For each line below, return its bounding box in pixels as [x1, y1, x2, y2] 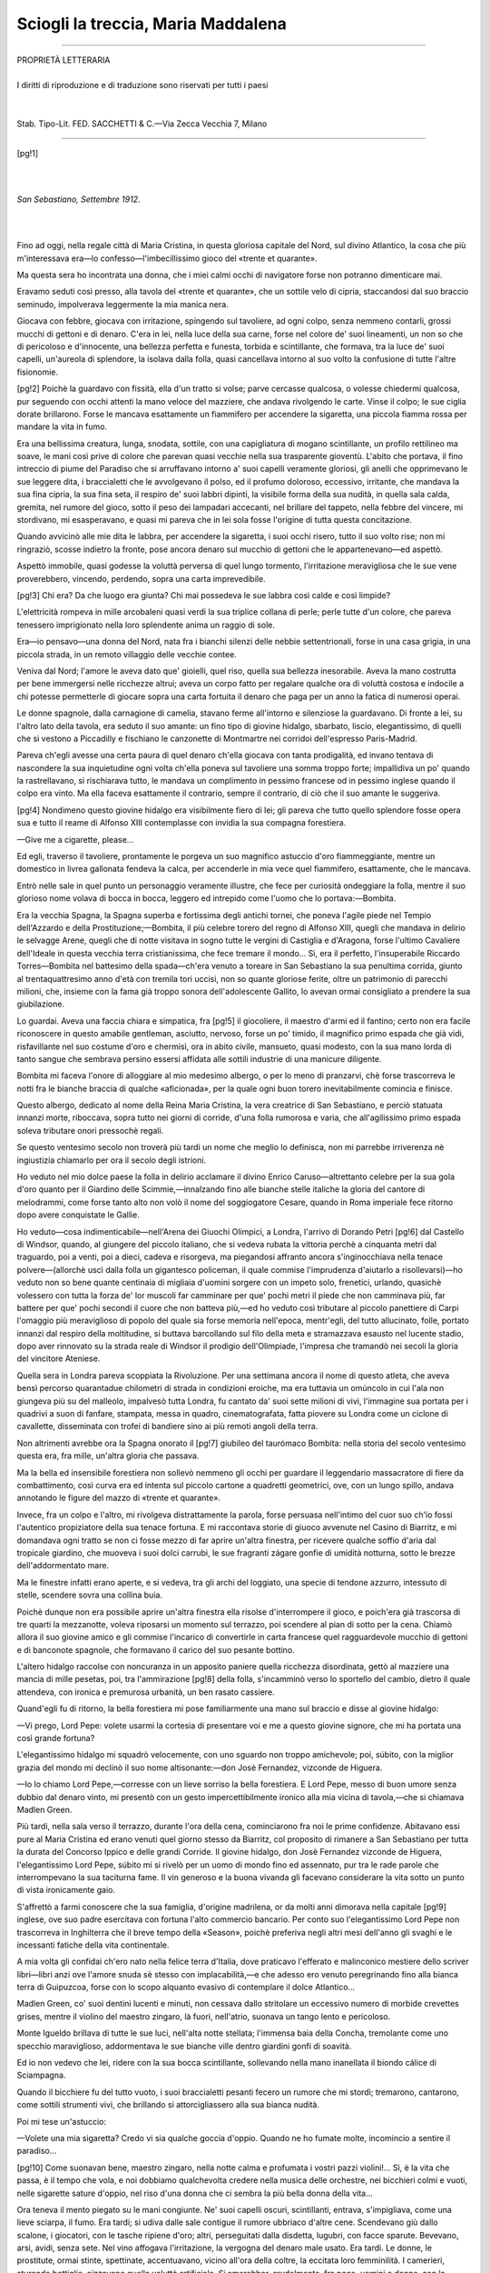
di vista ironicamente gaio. [16, 1885, 115, 1896]
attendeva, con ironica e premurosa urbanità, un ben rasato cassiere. [16, 1687, 276, 1697]
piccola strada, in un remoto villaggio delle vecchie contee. [16, 648, 238, 659]
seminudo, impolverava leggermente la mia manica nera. [16, 298, 229, 309]
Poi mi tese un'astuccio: [16, 2116, 106, 2127]
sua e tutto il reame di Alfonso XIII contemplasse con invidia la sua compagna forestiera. [16, 817, 347, 828]
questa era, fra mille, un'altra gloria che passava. [16, 1450, 200, 1461]
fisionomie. [16, 366, 59, 377]
